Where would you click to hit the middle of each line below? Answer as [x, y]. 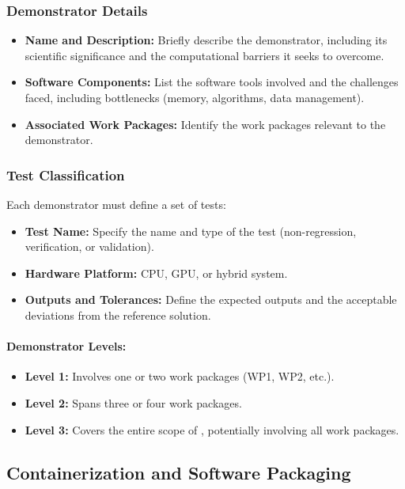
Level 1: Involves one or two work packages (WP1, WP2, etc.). [180, 376]
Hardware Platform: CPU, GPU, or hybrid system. [156, 273]
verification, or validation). [89, 246]
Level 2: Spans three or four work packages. [133, 402]
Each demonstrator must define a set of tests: [116, 204]
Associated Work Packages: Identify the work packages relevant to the [205, 124]
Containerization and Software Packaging [179, 472]
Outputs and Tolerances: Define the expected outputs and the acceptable [211, 299]
